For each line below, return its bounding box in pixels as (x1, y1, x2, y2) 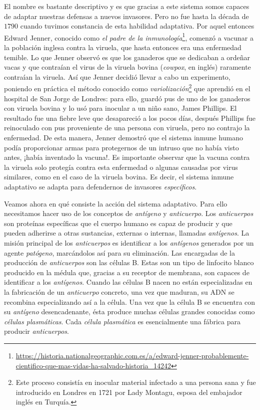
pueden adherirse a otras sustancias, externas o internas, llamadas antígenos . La (4, 228, 249, 238)
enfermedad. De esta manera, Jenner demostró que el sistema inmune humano (4, 132, 243, 143)
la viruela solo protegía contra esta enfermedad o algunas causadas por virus (4, 161, 238, 172)
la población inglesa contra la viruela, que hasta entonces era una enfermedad (4, 42, 241, 53)
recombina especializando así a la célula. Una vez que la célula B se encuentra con (4, 296, 255, 307)
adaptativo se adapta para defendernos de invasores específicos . (4, 181, 197, 191)
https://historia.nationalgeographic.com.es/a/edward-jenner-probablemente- (15, 350, 249, 360)
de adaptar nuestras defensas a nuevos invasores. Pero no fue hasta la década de (4, 11, 249, 21)
